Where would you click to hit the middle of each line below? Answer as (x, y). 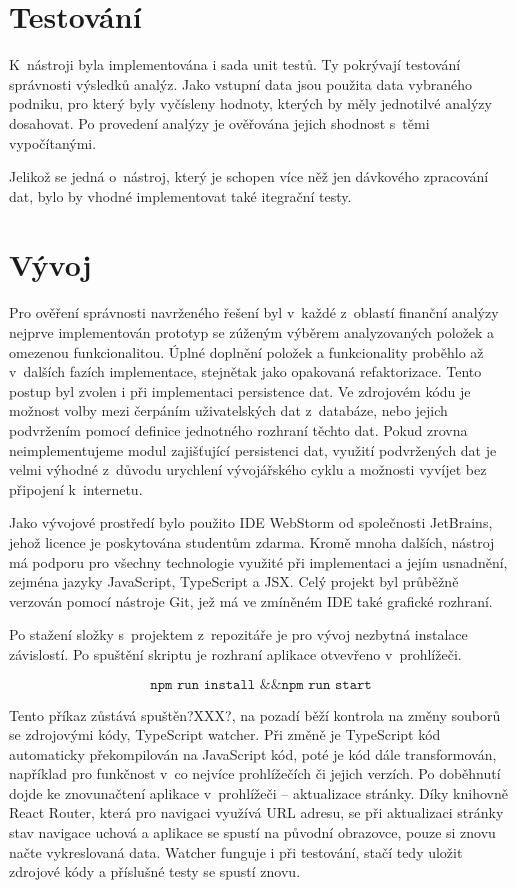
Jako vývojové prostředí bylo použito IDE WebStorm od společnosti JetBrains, (251, 522)
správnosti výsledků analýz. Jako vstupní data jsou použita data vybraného (241, 83)
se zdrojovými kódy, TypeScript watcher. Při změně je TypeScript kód (225, 734)
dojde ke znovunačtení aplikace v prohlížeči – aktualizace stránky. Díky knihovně (258, 792)
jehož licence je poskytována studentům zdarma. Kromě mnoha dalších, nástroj (252, 541)
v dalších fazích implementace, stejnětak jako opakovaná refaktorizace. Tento (245, 371)
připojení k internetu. (76, 488)
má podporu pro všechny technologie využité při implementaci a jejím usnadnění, (258, 561)
